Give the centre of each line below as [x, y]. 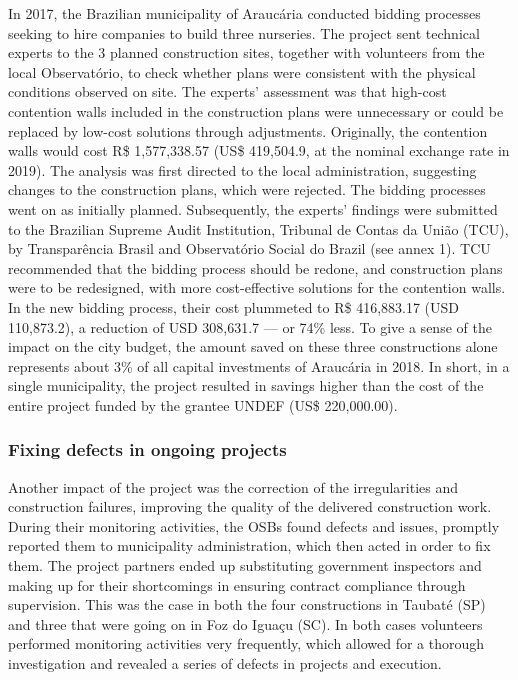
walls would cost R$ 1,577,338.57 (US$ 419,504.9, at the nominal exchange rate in [259, 150]
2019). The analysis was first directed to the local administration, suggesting [242, 169]
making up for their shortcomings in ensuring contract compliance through [237, 584]
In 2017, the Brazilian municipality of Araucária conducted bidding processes [244, 13]
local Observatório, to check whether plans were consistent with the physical [242, 71]
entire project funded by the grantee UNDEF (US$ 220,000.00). [203, 404]
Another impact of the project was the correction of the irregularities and [233, 486]
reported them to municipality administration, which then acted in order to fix [249, 545]
